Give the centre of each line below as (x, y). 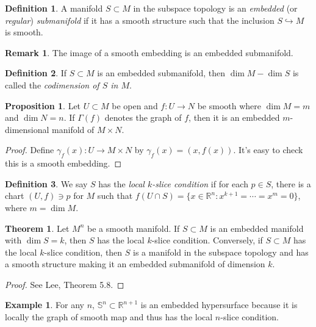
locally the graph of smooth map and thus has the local (109, 317)
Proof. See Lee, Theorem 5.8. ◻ (65, 284)
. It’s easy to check (268, 150)
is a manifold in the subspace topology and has (221, 252)
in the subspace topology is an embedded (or (215, 8)
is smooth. (24, 32)
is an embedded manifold (257, 228)
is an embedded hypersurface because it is (219, 305)
